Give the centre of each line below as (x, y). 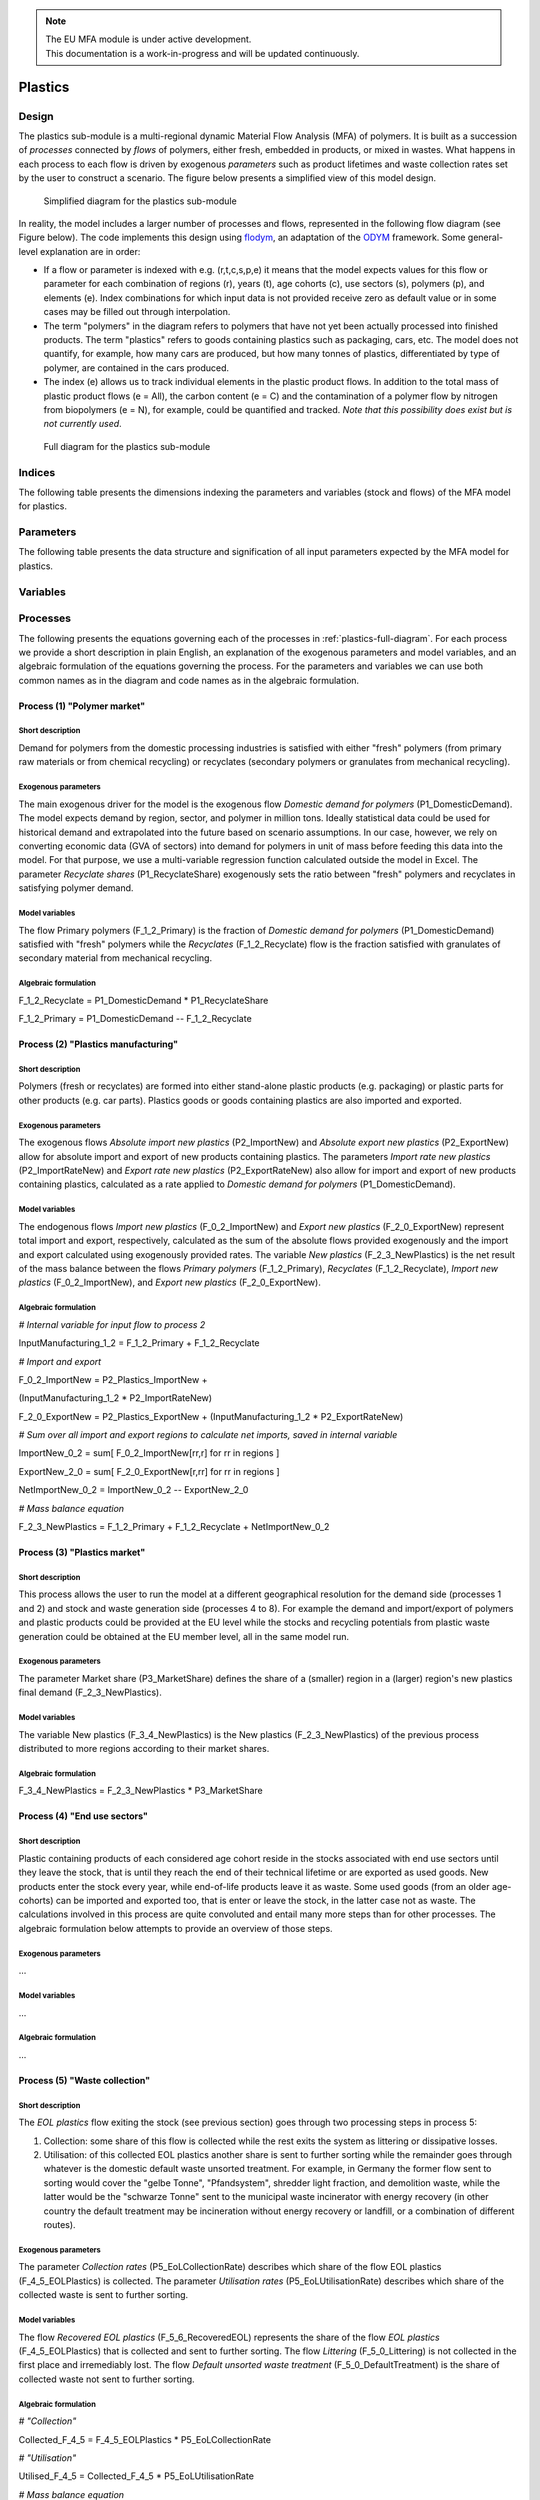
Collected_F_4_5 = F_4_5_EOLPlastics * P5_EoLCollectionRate (145, 2439)
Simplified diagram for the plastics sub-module (140, 201)
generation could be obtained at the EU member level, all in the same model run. (184, 1636)
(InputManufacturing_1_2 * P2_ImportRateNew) (115, 1398)
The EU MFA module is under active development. (148, 39)
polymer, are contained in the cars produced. (136, 367)
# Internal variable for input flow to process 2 (112, 1324)
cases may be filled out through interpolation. (137, 312)
